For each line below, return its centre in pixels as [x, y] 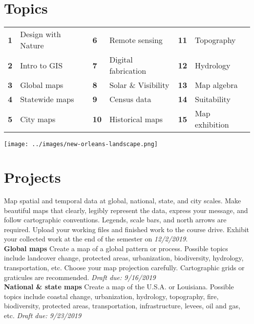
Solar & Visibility [139, 85]
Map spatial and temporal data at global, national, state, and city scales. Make [123, 200]
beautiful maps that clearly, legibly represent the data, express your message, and [126, 210]
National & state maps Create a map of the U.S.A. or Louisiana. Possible [119, 287]
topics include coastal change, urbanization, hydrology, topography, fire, [111, 296]
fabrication [128, 71]
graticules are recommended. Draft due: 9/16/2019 [80, 277]
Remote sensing [136, 40]
